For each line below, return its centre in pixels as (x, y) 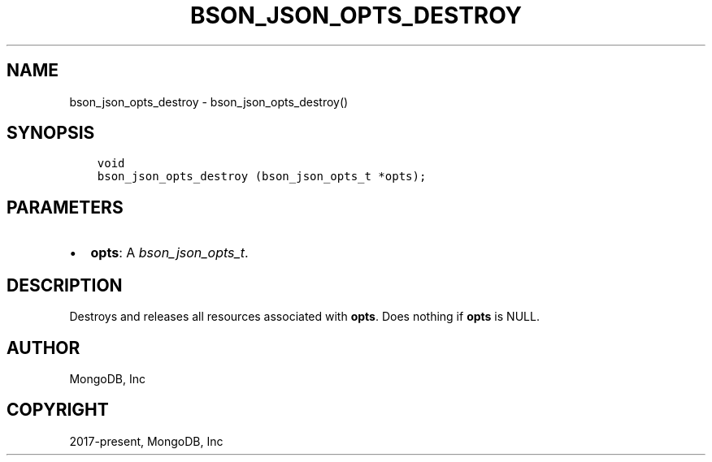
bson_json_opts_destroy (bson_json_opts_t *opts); (262, 177)
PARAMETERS (65, 207)
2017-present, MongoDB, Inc (146, 441)
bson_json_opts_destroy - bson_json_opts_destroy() (209, 101)
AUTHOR (43, 348)
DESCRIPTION (65, 285)
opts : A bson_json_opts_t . (169, 253)
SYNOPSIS (51, 133)
